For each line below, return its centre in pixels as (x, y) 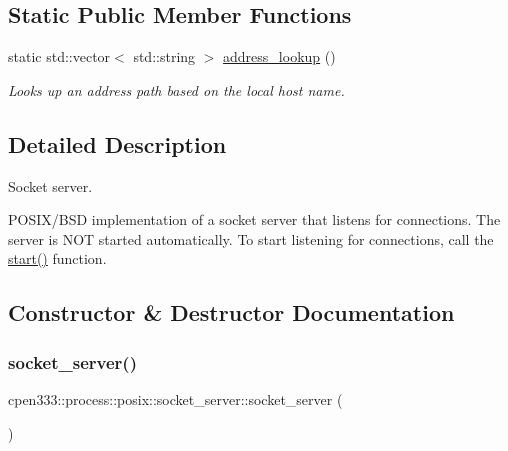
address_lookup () (279, 56)
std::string (164, 56)
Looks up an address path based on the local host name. (176, 89)
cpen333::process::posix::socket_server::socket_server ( (175, 398)
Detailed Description (117, 143)
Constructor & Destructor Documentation (231, 312)
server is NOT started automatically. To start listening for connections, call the (251, 238)
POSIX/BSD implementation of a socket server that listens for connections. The (254, 219)
